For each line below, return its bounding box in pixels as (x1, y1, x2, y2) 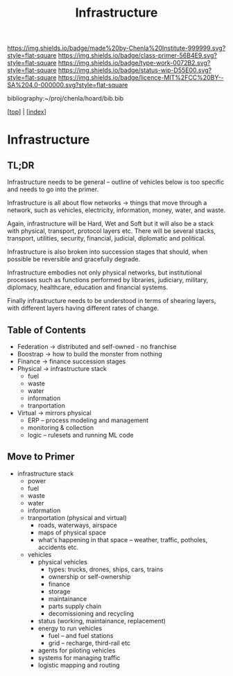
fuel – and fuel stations (48, 631, 114, 639)
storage (48, 587, 71, 596)
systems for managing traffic (37, 653, 121, 661)
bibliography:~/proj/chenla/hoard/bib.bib (7, 94, 124, 103)
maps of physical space (37, 528, 106, 537)
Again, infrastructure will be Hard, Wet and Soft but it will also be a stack (7, 220, 214, 228)
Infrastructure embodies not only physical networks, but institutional (7, 268, 202, 277)
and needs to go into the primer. (7, 185, 99, 193)
